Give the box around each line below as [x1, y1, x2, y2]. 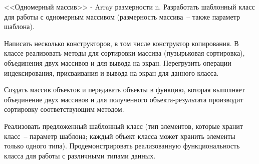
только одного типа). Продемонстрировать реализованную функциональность [4, 140, 240, 151]
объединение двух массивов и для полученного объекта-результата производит [4, 94, 243, 104]
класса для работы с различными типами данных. [4, 150, 156, 160]
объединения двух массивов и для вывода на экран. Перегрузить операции [4, 57, 231, 68]
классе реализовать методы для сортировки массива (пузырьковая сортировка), [4, 48, 245, 58]
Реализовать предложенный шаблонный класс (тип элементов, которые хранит [4, 120, 243, 131]
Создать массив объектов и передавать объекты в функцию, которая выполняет [4, 84, 245, 95]
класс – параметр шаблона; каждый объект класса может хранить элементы [4, 130, 235, 141]
